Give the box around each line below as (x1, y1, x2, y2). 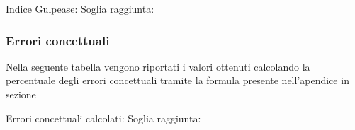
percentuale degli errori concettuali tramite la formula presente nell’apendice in (6, 73, 349, 88)
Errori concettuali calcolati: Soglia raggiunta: (6, 110, 201, 125)
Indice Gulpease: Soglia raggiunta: (6, 1, 154, 16)
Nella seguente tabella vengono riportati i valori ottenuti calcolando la (6, 59, 310, 73)
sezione (6, 87, 36, 101)
